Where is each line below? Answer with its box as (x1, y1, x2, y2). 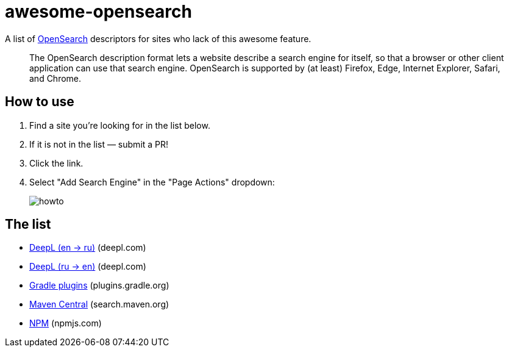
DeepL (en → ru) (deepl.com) (29, 242, 146, 253)
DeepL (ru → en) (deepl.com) (29, 261, 146, 272)
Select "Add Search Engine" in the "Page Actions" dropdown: (29, 176, 275, 187)
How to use (5, 94, 74, 110)
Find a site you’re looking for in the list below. (29, 120, 210, 131)
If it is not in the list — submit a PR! (29, 138, 169, 149)
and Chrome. (29, 73, 82, 84)
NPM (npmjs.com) (29, 318, 102, 329)
